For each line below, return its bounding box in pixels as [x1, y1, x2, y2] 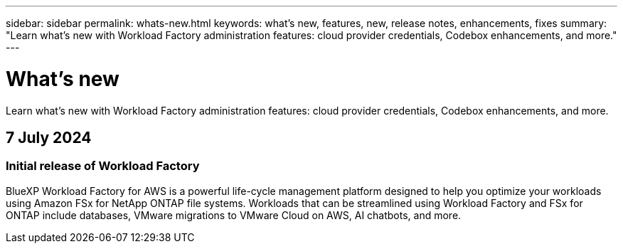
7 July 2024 [6, 128, 92, 147]
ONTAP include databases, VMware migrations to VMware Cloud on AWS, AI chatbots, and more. [6, 208, 462, 221]
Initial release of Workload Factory [6, 159, 200, 174]
